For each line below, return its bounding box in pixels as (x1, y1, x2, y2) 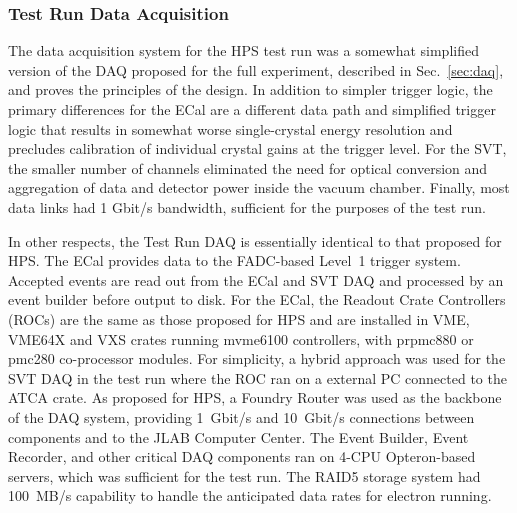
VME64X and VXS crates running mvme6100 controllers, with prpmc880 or (8, 328, 474, 349)
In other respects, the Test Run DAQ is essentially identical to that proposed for (8, 230, 502, 251)
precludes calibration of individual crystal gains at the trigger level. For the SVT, (8, 138, 507, 159)
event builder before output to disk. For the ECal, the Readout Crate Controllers (8, 289, 506, 310)
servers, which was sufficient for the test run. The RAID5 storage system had (8, 465, 481, 486)
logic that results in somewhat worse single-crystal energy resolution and (8, 118, 453, 139)
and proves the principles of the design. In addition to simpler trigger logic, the (8, 79, 493, 100)
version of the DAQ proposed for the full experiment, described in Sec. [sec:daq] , (8, 59, 504, 80)
